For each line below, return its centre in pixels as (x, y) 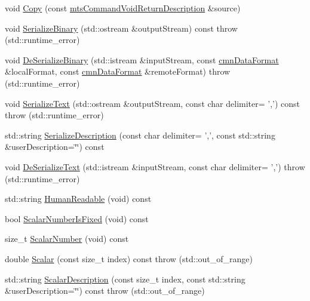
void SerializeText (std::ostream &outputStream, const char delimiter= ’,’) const (153, 103)
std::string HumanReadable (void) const (78, 199)
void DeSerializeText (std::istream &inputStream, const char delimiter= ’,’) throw (155, 166)
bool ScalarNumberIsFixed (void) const (77, 218)
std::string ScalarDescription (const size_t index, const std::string (125, 279)
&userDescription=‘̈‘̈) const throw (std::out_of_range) (105, 291)
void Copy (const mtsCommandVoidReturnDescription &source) (123, 8)
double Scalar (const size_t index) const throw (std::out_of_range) (129, 258)
